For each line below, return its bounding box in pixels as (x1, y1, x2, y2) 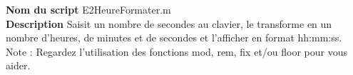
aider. (6, 58, 31, 73)
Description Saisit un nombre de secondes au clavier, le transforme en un (6, 16, 332, 31)
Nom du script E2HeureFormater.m (6, 2, 171, 16)
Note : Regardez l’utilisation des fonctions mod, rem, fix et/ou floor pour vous (6, 44, 348, 59)
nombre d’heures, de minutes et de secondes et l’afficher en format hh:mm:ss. (6, 30, 342, 45)
